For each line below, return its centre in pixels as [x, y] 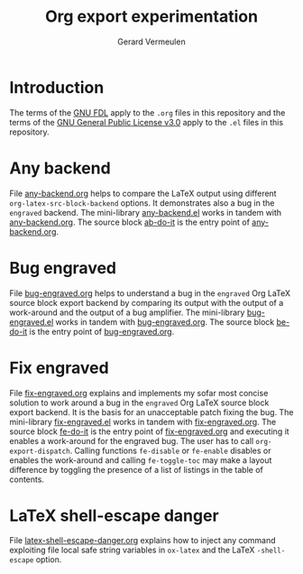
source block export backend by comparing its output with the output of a [147, 302]
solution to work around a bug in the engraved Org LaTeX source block [139, 403]
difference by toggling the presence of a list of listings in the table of [136, 469]
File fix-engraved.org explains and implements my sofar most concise [139, 393]
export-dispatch [40, 451]
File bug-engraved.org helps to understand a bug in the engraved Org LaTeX [150, 293]
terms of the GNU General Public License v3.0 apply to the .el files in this [147, 122]
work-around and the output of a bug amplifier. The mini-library [127, 312]
